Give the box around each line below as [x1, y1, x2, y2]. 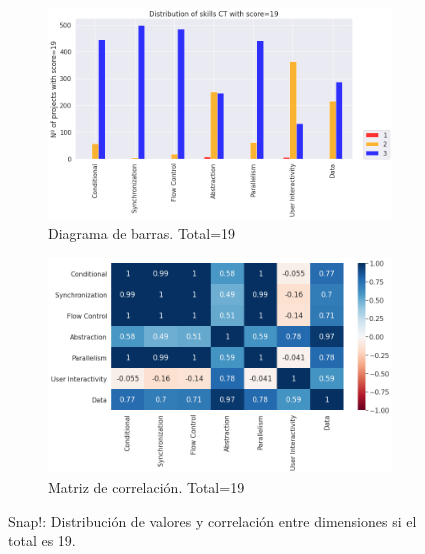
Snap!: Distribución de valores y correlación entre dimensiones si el [8, 510, 417, 531]
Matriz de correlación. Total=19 [48, 476, 245, 497]
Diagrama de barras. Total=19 [48, 222, 236, 243]
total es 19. [8, 530, 76, 551]
